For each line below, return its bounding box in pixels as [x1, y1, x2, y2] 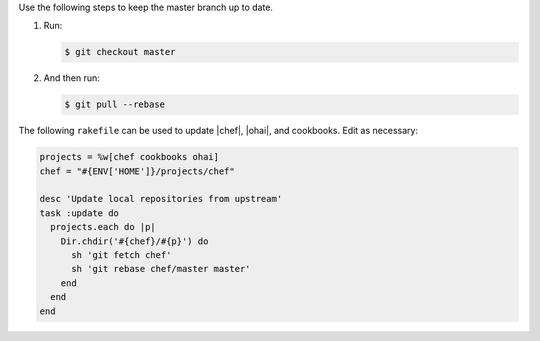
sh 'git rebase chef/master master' [71, 263, 251, 275]
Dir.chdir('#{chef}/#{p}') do [60, 235, 209, 247]
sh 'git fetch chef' [71, 250, 172, 261]
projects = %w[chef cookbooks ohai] [39, 151, 220, 163]
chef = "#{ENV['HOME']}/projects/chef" [39, 165, 235, 177]
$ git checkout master [64, 46, 176, 58]
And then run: [43, 72, 100, 84]
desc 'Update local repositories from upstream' [39, 193, 283, 205]
